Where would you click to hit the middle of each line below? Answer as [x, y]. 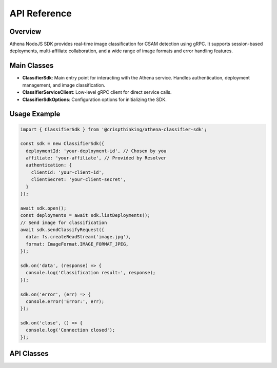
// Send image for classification [64, 222]
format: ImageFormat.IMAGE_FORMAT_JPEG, [77, 244]
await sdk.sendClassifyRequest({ [62, 230]
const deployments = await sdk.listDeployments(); [85, 216]
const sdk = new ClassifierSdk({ [62, 144]
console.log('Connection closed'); [71, 330]
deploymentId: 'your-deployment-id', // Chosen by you [96, 151]
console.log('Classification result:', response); [91, 273]
